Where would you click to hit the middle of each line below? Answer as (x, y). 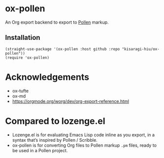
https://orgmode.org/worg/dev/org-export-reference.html (71, 101)
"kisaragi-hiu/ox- (141, 49)
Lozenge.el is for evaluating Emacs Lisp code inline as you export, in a (83, 135)
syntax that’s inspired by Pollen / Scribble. (55, 140)
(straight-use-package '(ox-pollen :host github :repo (63, 49)
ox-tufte (20, 91)
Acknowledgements (47, 77)
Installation (23, 38)
